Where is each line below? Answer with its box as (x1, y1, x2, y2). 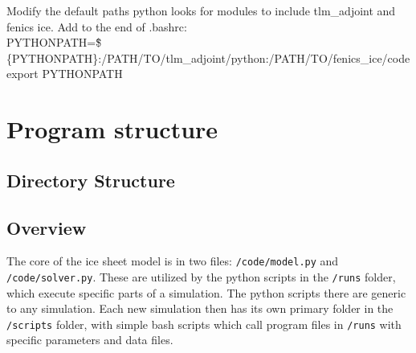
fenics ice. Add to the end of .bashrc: (6, 18, 187, 35)
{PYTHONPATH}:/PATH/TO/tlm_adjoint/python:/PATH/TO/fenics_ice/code (6, 49, 410, 66)
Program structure (6, 113, 218, 146)
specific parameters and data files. (6, 331, 173, 348)
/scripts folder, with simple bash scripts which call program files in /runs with (6, 315, 402, 332)
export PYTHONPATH (6, 65, 123, 82)
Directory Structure (6, 167, 175, 192)
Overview (6, 215, 87, 240)
